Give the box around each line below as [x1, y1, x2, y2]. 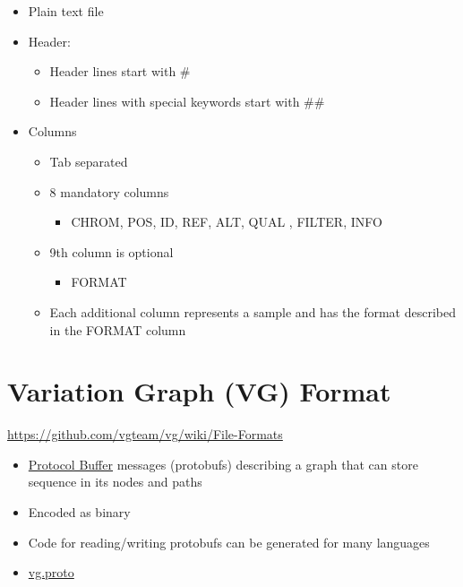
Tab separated [49, 151, 128, 170]
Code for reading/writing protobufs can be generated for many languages [28, 532, 430, 551]
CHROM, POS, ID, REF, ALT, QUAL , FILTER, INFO [71, 212, 382, 231]
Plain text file [28, 2, 104, 20]
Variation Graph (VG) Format [7, 373, 391, 410]
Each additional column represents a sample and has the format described [49, 302, 456, 321]
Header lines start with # [49, 62, 191, 81]
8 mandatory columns [49, 182, 169, 201]
